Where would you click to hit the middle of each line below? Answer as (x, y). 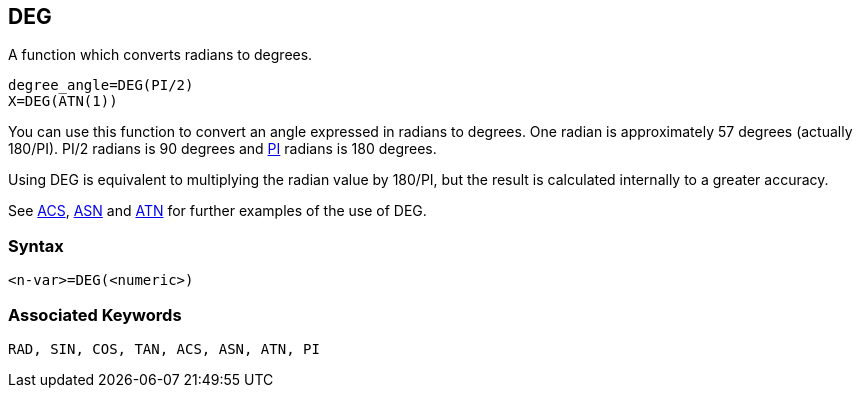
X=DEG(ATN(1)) (63, 101)
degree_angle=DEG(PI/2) (101, 85)
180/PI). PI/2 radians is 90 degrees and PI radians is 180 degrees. (222, 149)
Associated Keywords (95, 314)
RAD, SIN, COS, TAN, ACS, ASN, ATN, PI (164, 348)
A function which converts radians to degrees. (160, 55)
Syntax (36, 245)
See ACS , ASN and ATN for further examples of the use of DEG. (217, 211)
